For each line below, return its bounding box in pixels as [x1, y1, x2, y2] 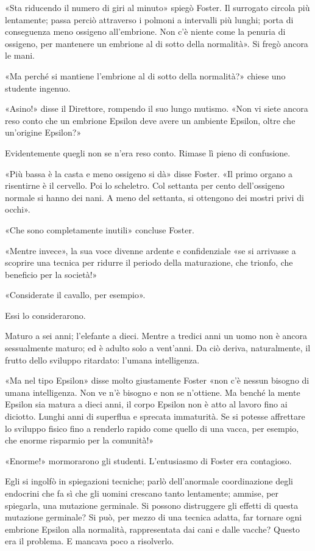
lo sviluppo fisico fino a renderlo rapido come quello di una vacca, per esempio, [5, 421, 299, 434]
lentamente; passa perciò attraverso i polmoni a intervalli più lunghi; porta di [5, 13, 294, 26]
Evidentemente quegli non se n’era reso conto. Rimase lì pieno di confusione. [5, 146, 291, 159]
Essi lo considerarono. [5, 308, 86, 321]
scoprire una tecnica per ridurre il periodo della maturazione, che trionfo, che [5, 256, 293, 269]
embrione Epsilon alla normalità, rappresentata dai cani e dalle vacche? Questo [5, 522, 300, 535]
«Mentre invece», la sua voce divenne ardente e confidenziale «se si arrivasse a [5, 244, 296, 257]
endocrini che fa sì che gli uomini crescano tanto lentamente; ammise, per [5, 487, 279, 499]
